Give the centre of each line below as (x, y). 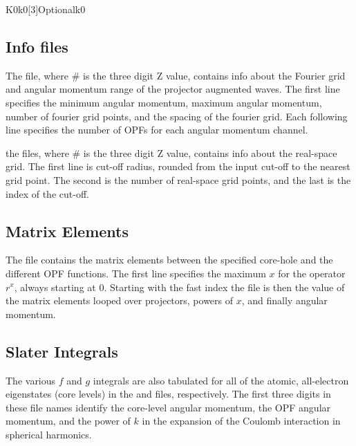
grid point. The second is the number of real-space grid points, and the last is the (178, 179)
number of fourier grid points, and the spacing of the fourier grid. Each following (177, 116)
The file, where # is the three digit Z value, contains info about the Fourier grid (176, 75)
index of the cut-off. (47, 193)
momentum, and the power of (68, 421)
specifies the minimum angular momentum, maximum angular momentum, (164, 102)
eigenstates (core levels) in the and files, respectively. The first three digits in (168, 394)
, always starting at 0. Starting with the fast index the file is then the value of (179, 287)
